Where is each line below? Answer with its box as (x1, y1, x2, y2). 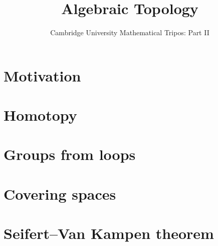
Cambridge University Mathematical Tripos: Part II (50, 27, 209, 38)
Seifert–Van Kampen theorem (4, 223, 214, 243)
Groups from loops (4, 144, 136, 165)
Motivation (4, 65, 81, 86)
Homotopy (4, 105, 77, 125)
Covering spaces (4, 183, 116, 204)
